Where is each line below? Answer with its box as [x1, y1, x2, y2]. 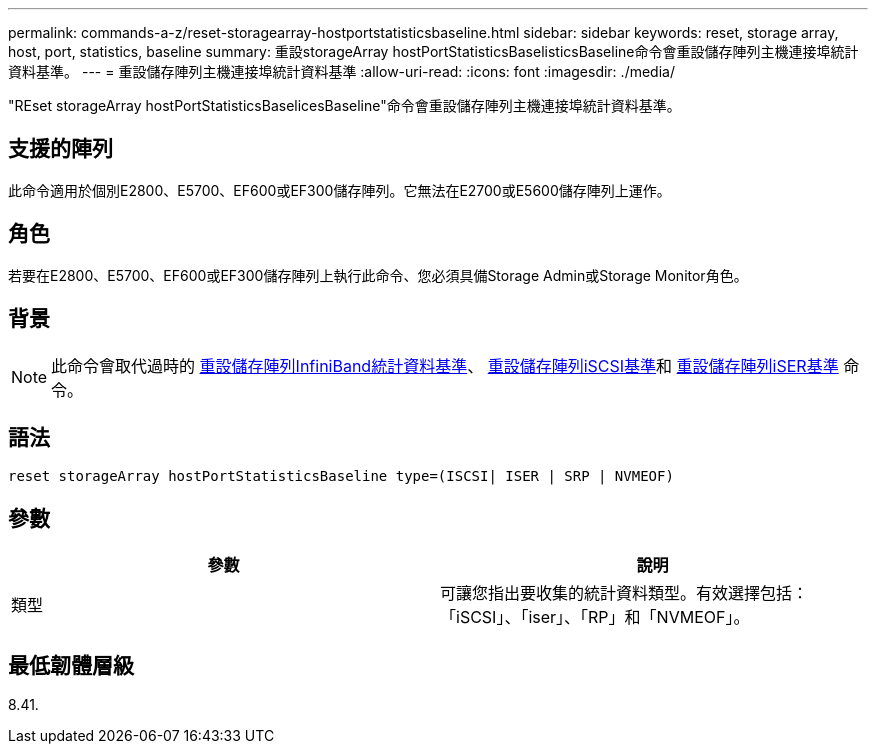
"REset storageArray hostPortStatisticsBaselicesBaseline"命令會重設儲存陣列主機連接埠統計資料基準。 [8, 97, 681, 114]
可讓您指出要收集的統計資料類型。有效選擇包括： [440, 583, 809, 604]
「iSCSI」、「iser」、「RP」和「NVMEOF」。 [440, 607, 750, 628]
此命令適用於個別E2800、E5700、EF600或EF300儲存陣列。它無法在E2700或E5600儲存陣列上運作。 [8, 181, 671, 199]
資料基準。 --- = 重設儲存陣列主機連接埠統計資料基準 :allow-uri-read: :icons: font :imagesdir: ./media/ [8, 63, 675, 80]
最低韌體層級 [8, 652, 134, 678]
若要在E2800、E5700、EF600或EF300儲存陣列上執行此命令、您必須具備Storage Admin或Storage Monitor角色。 [8, 266, 748, 284]
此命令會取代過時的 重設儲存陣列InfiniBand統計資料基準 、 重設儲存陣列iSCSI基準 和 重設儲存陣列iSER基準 [51, 355, 839, 376]
